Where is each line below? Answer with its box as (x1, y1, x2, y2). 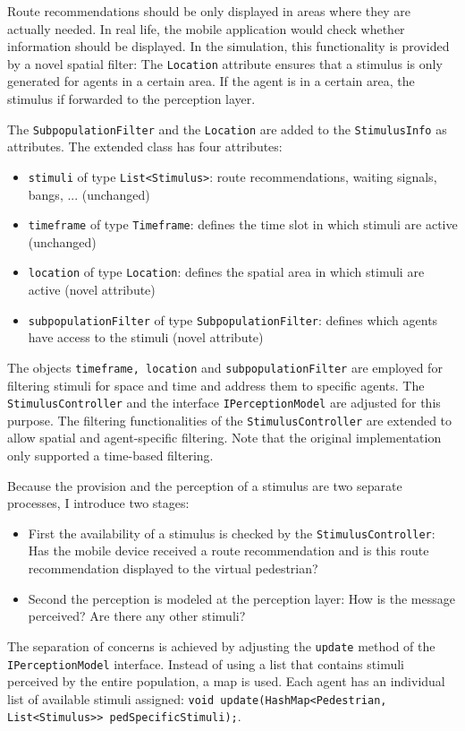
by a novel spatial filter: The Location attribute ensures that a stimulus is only (7, 54, 443, 73)
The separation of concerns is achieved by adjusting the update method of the (7, 636, 435, 655)
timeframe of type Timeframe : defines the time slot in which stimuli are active (28, 215, 458, 234)
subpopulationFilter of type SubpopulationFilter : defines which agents (28, 310, 438, 329)
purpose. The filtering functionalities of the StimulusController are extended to (7, 410, 452, 429)
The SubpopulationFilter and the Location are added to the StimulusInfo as (7, 119, 447, 138)
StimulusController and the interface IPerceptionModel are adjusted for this (7, 393, 441, 412)
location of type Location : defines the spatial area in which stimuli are (28, 262, 425, 281)
